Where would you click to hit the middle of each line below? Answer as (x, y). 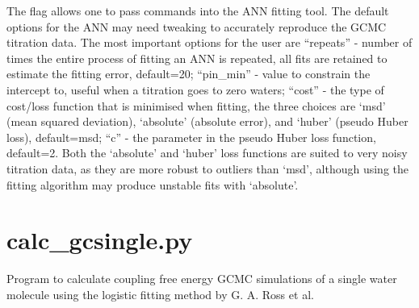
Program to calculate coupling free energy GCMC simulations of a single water (202, 279)
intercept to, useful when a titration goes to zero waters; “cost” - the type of (195, 89)
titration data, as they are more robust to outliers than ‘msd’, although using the (208, 168)
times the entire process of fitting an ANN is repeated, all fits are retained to (197, 58)
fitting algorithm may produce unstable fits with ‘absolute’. (153, 184)
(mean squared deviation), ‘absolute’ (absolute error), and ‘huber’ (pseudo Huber (207, 121)
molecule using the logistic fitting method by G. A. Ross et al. (160, 294)
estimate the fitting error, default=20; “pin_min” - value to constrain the (189, 74)
